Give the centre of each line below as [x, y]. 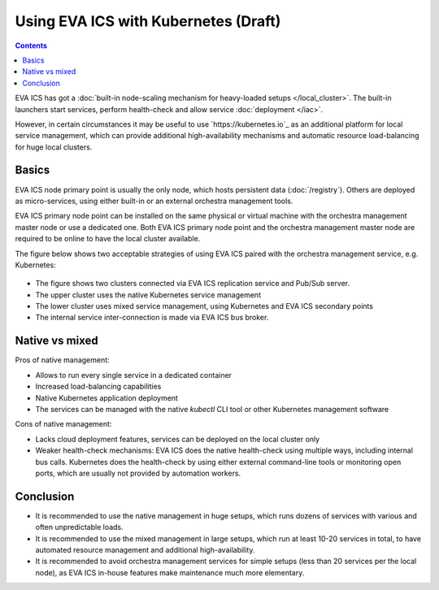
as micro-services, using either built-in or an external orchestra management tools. [154, 201]
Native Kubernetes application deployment [107, 397]
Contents [31, 46]
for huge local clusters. [54, 147]
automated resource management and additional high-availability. [145, 549]
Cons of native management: [63, 424]
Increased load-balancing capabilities [98, 387]
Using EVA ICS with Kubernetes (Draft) [148, 21]
